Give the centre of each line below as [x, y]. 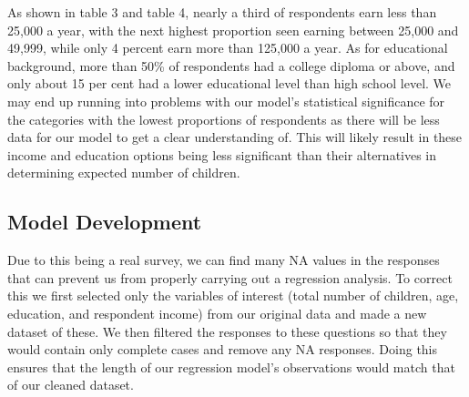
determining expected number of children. [124, 173]
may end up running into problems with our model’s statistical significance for [226, 101]
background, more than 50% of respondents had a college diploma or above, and [231, 65]
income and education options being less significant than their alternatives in [222, 154]
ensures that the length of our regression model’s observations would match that [231, 366]
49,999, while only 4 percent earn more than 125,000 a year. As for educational [228, 48]
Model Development [105, 222]
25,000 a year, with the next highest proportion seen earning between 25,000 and [233, 30]
